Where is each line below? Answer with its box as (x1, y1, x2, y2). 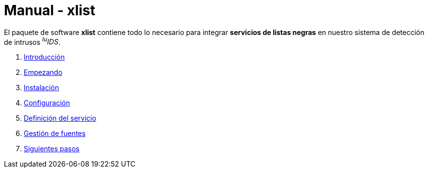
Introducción (24, 53, 65, 62)
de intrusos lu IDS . (4, 36, 61, 46)
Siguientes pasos (24, 144, 80, 153)
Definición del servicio (24, 114, 96, 123)
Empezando (24, 68, 63, 77)
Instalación (24, 83, 59, 92)
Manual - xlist (4, 2, 95, 19)
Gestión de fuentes (24, 129, 86, 138)
